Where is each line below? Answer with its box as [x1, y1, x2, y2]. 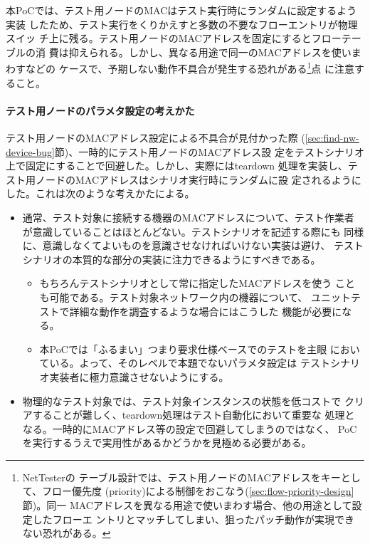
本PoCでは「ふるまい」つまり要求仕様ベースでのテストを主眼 [39, 341, 327, 356]
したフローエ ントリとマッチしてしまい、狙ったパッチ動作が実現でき [32, 511, 355, 526]
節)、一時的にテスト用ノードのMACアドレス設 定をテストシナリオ [54, 144, 365, 159]
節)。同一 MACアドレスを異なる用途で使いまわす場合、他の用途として [22, 498, 352, 513]
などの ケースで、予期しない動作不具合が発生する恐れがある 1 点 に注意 [25, 59, 354, 76]
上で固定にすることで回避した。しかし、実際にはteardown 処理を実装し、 [6, 158, 348, 173]
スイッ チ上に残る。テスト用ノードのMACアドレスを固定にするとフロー [6, 31, 342, 46]
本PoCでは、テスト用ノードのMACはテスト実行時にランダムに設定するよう [6, 3, 357, 17]
